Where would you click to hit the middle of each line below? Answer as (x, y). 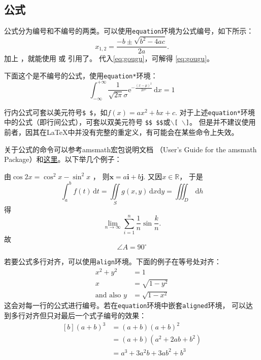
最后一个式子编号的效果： (103, 315)
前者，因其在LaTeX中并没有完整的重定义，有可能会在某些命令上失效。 (121, 132)
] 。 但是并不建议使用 (221, 122)
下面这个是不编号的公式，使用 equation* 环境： (81, 75)
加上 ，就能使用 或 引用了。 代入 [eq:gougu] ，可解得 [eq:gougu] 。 (109, 58)
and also (108, 296)
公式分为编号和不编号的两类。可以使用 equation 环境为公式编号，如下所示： (129, 31)
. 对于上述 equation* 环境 (215, 112)
